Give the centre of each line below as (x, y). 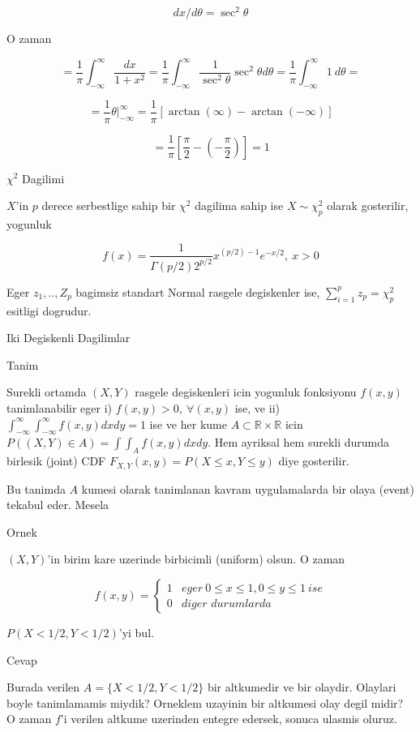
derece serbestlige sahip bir (109, 205)
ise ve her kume (188, 424)
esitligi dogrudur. (49, 310)
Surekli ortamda (47, 392)
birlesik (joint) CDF (56, 461)
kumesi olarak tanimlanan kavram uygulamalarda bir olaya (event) (248, 488)
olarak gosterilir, (368, 205)
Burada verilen (43, 687)
